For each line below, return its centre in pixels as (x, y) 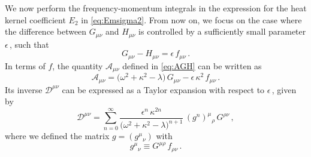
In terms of (25, 65)
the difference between (46, 31)
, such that (29, 44)
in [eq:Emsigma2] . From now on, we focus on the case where (191, 19)
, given (284, 89)
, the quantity (78, 65)
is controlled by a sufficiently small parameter (222, 31)
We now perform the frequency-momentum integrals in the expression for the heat (156, 8)
